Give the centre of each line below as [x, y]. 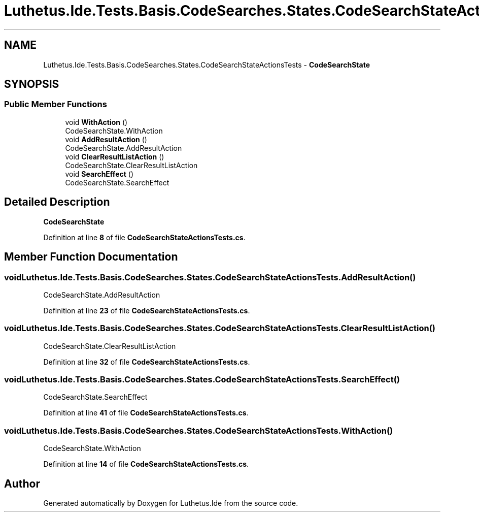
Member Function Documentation [91, 257]
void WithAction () [96, 122]
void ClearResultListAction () [115, 156]
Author [22, 483]
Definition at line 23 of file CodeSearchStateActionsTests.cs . [147, 310]
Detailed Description [57, 202]
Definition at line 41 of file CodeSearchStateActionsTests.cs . [146, 413]
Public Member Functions [56, 104]
